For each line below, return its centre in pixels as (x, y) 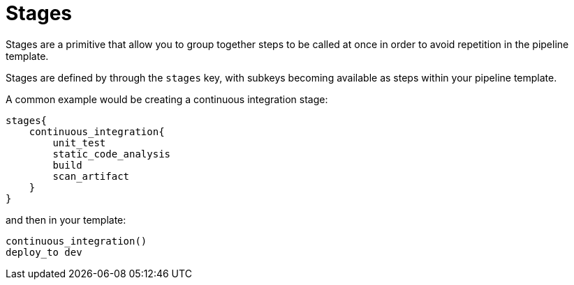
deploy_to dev (44, 252)
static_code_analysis (112, 154)
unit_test (79, 142)
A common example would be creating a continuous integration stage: (167, 99)
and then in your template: (66, 219)
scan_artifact (91, 176)
